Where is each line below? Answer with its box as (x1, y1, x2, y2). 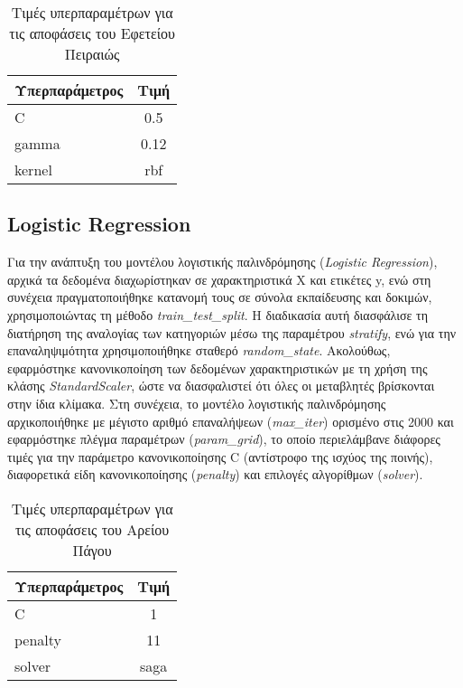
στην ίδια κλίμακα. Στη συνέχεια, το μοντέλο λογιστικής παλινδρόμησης (7, 393, 386, 412)
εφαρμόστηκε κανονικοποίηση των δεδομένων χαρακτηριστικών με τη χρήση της (7, 358, 428, 377)
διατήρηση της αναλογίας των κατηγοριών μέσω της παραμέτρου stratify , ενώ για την (7, 323, 457, 342)
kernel (14, 159, 52, 180)
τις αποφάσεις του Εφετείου (9, 23, 175, 43)
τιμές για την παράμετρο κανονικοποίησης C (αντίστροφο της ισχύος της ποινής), (7, 447, 433, 466)
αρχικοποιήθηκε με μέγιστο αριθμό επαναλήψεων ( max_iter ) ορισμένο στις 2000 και (7, 411, 454, 430)
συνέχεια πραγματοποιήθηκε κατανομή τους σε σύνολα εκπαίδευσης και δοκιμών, (7, 287, 432, 306)
